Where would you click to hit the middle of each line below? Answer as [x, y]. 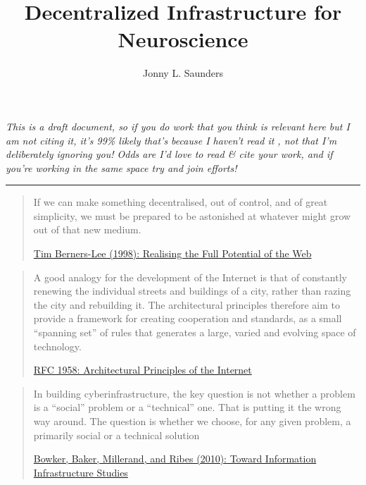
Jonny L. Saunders [183, 73]
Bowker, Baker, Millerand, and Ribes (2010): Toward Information [175, 459]
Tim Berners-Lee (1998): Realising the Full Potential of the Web [172, 253]
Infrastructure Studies [81, 472]
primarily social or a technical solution [116, 435]
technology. [57, 346]
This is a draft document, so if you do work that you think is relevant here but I [178, 126]
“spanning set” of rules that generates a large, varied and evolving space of [195, 332]
